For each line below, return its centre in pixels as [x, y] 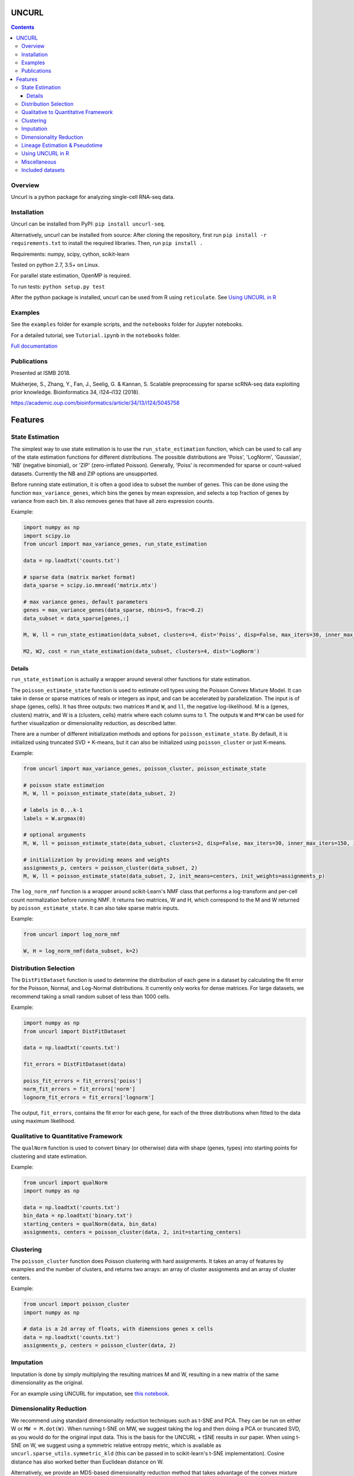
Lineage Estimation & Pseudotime [62, 145]
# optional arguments [55, 835]
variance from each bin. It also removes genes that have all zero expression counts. [113, 501]
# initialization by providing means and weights [96, 860]
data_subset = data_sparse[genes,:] [76, 618]
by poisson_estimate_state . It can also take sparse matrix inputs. [95, 908]
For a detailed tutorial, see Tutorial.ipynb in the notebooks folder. [96, 335]
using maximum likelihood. [43, 1121]
